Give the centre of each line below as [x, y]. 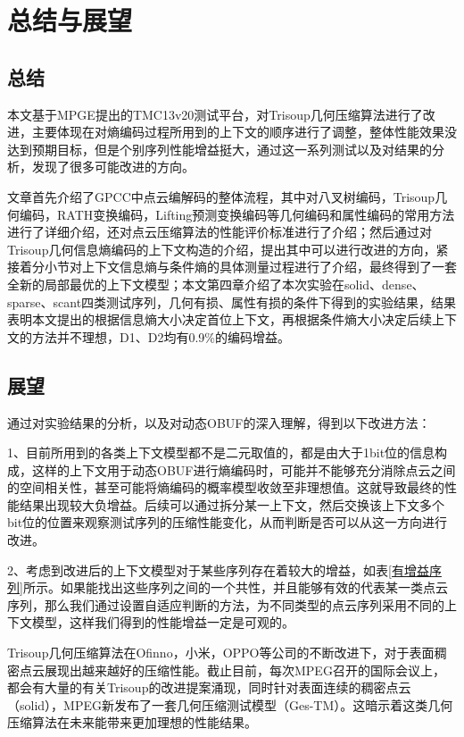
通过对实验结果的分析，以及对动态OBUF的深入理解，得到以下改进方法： [219, 422]
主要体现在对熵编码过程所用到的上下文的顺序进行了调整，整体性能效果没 [244, 132]
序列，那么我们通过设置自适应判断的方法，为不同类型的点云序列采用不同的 [226, 604]
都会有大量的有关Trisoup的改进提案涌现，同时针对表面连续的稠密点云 [209, 687]
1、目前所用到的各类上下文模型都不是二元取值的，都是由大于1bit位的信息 [221, 452]
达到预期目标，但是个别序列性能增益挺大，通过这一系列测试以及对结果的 [220, 149]
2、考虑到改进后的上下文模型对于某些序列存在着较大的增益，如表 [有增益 [218, 569]
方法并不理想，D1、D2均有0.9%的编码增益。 [161, 336]
